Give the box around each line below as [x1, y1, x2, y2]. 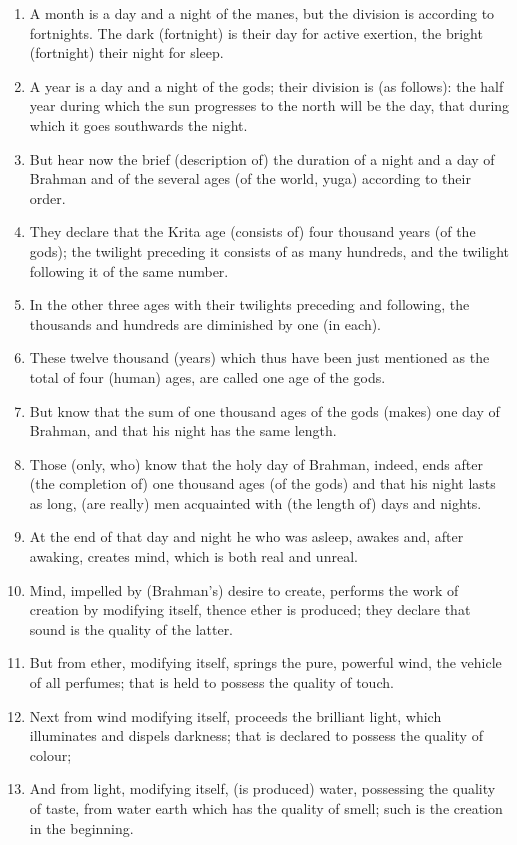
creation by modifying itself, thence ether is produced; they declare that [29, 599, 471, 620]
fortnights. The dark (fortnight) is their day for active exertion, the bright [29, 22, 483, 43]
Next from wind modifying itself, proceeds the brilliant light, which [29, 705, 442, 726]
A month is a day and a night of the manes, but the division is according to [29, 3, 495, 23]
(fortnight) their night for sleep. [29, 42, 224, 63]
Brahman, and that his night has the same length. [29, 420, 337, 441]
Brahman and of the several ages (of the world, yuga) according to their [29, 168, 471, 189]
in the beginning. [29, 817, 134, 838]
